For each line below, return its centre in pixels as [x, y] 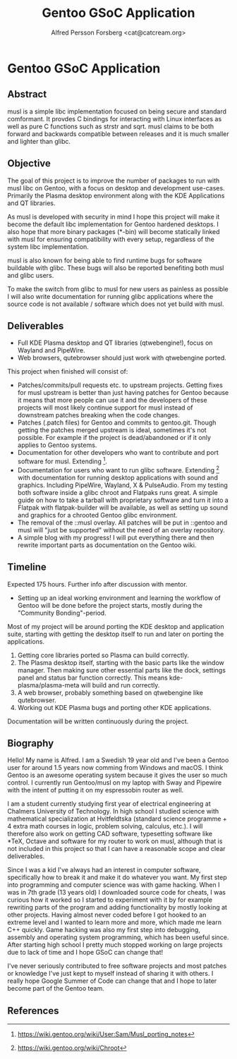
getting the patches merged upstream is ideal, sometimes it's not [112, 430]
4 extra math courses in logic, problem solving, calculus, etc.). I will [105, 826]
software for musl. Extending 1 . [62, 461]
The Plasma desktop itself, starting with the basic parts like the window [121, 662]
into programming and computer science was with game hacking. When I [114, 885]
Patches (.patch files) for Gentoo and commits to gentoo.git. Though [117, 423]
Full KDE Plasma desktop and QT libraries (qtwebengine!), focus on [115, 343]
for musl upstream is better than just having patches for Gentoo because [123, 393]
